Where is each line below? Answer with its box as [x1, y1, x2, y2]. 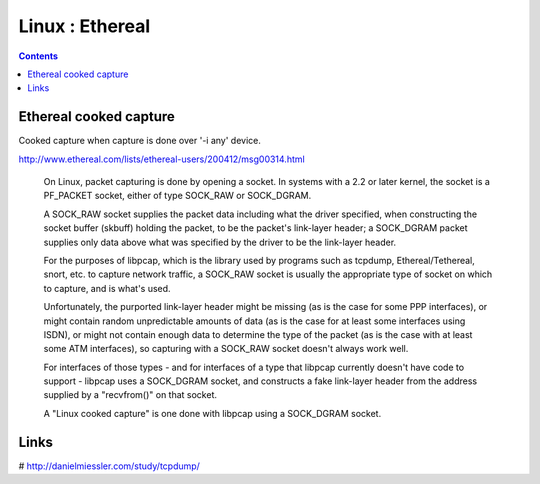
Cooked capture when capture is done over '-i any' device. [18, 135, 262, 147]
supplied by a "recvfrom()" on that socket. [43, 389, 218, 401]
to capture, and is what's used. [43, 282, 171, 294]
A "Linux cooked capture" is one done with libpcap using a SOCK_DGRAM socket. [43, 407, 382, 419]
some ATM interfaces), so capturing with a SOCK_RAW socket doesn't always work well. [43, 343, 409, 355]
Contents [18, 50, 59, 62]
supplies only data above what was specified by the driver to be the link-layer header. [43, 236, 397, 248]
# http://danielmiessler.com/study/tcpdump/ [18, 460, 200, 472]
